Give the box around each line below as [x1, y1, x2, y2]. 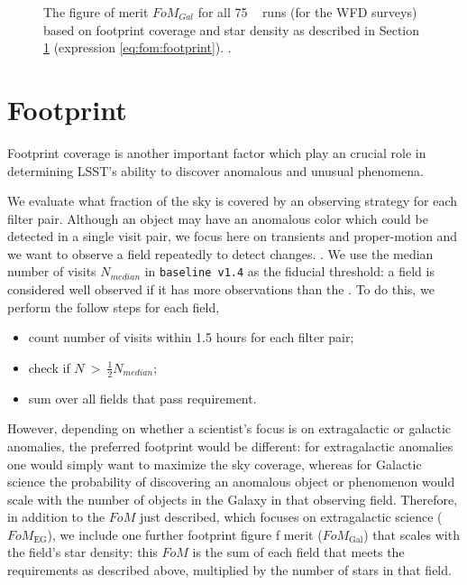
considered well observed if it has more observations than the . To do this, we [7, 280, 435, 299]
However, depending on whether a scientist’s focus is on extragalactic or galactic [7, 419, 452, 438]
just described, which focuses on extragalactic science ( [139, 507, 443, 526]
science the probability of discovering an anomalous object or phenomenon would [7, 472, 455, 491]
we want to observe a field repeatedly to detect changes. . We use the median [7, 244, 434, 263]
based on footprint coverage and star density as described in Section [43, 20, 420, 39]
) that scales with [363, 525, 460, 543]
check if [28, 357, 70, 376]
